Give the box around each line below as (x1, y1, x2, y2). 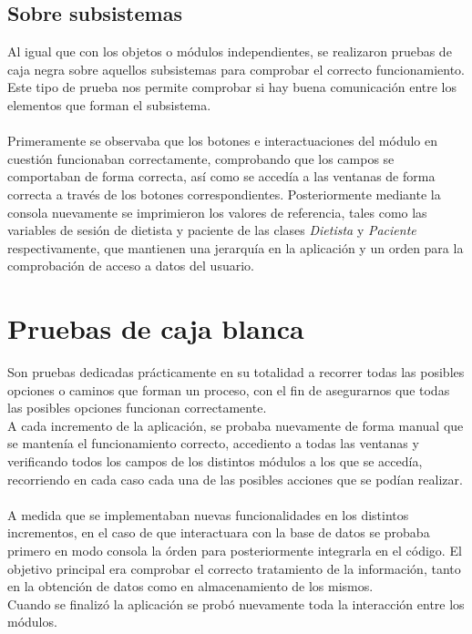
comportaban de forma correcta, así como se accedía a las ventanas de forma (7, 167, 436, 186)
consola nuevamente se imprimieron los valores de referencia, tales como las (7, 202, 427, 221)
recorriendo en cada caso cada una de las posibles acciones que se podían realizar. (7, 469, 463, 488)
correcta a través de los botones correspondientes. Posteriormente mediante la (7, 184, 441, 203)
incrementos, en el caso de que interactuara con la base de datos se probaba (7, 523, 430, 542)
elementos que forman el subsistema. (7, 95, 211, 114)
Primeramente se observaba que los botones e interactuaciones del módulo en (7, 131, 438, 150)
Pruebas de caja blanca (7, 310, 304, 347)
